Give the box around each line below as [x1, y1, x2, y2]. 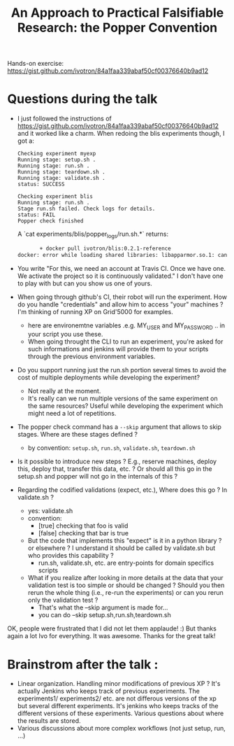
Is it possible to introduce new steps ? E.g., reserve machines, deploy [17, 457, 217, 466]
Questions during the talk [7, 91, 158, 107]
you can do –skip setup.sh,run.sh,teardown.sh [38, 611, 171, 619]
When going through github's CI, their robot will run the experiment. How [17, 293, 227, 301]
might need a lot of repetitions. [27, 409, 117, 418]
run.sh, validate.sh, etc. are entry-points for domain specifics [38, 558, 214, 568]
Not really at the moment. [27, 387, 101, 395]
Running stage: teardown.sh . [17, 169, 106, 176]
